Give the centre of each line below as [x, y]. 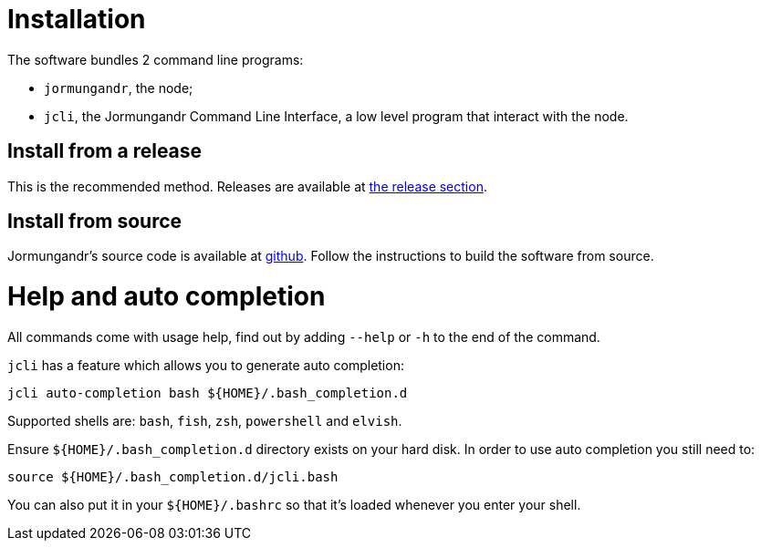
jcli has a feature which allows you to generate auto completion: [206, 365]
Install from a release [105, 151]
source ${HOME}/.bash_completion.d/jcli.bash [173, 476]
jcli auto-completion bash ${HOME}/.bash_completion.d [208, 393]
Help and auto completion [167, 297]
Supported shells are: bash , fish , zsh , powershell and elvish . [205, 420]
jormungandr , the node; [119, 88]
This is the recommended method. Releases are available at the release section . [247, 186]
